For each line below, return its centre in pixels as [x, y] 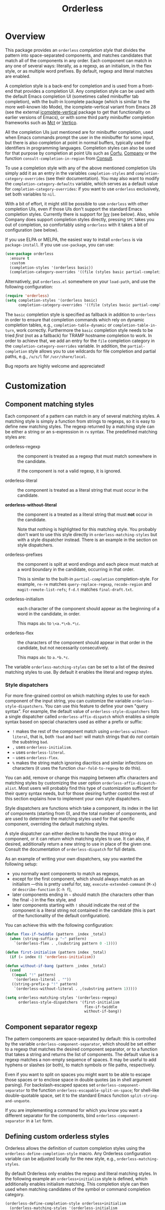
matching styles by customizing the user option [53, 783]
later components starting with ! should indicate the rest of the [76, 905]
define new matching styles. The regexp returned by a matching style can [80, 426]
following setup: [21, 864]
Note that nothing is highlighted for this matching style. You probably [87, 529]
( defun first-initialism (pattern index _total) [56, 952]
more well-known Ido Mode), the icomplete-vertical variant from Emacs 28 [81, 107]
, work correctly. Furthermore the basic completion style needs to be [83, 330]
